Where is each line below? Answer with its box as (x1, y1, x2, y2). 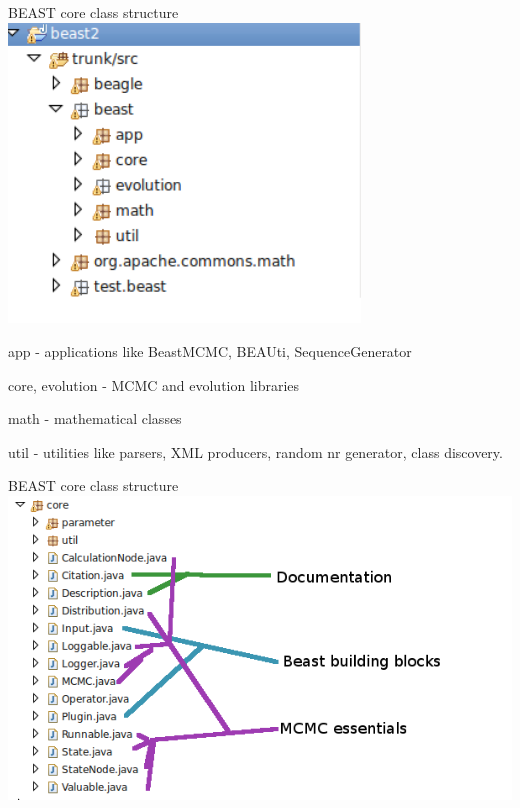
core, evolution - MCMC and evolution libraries (8, 374, 300, 395)
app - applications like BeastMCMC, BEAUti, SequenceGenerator (8, 341, 412, 362)
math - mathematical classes (8, 408, 182, 429)
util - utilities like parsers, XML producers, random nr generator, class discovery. (8, 441, 503, 462)
